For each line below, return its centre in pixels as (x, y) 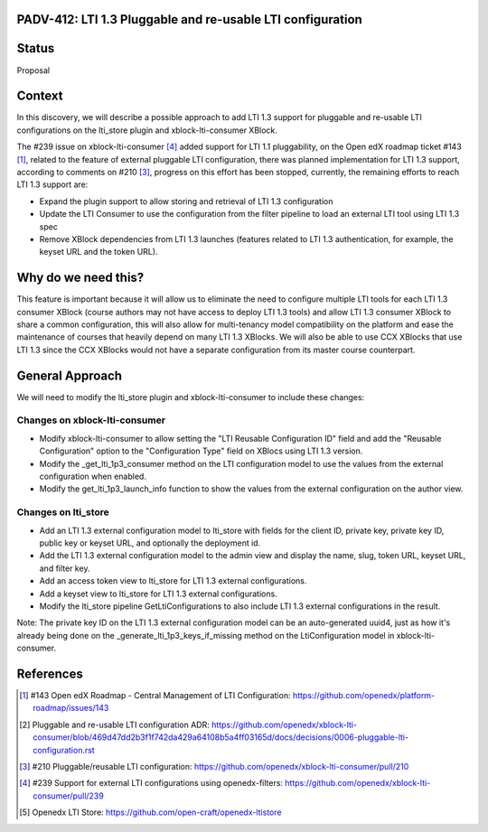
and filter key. (65, 568)
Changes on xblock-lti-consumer (91, 420)
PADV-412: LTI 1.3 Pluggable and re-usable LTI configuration (190, 19)
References (50, 673)
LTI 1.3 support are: (52, 184)
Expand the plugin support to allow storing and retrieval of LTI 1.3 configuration (186, 201)
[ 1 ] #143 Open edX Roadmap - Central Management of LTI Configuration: (155, 695)
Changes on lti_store (63, 512)
